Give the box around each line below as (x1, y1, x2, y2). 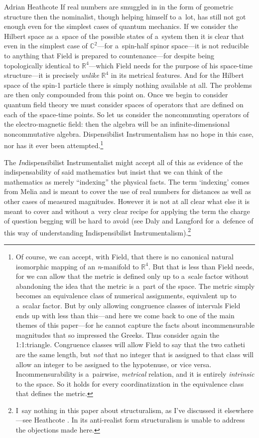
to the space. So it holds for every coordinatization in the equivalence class (15, 378, 244, 389)
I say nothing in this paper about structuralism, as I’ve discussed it (15, 405, 223, 415)
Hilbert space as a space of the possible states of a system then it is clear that (4, 30, 245, 41)
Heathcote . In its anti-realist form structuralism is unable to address (34, 415, 245, 425)
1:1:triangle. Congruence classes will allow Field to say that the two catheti (15, 339, 246, 350)
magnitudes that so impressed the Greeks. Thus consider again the (15, 329, 220, 340)
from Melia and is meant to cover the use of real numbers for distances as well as (4, 186, 252, 197)
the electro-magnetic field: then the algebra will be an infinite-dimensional (4, 119, 230, 129)
